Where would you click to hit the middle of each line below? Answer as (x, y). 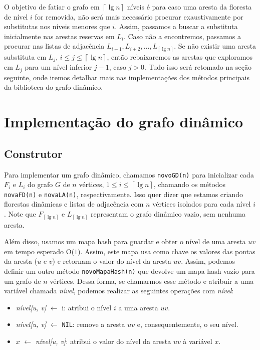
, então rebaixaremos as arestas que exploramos (180, 56)
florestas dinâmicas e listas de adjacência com (74, 204)
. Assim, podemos (208, 261)
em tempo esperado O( (39, 251)
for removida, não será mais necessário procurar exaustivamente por (139, 16)
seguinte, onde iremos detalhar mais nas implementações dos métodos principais (127, 77)
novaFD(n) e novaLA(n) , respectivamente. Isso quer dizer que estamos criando (124, 194)
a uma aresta (138, 307)
